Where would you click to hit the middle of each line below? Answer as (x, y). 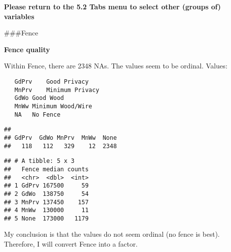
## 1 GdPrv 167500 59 (46, 186)
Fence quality (27, 49)
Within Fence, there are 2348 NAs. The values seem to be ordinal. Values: (116, 66)
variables (19, 16)
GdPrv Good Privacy (51, 81)
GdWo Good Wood (39, 98)
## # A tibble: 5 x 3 (39, 161)
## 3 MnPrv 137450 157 (46, 202)
